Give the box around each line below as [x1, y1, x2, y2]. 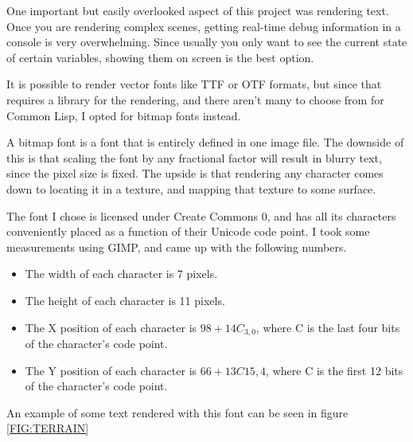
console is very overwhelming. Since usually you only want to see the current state [6, 33, 407, 50]
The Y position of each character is [25, 362, 197, 378]
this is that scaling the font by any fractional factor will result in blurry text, [6, 149, 382, 166]
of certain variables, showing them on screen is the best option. [6, 49, 314, 65]
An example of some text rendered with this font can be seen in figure [6, 404, 349, 420]
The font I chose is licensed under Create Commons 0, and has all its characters [6, 207, 396, 224]
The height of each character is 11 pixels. [25, 291, 225, 308]
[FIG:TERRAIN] [6, 420, 89, 436]
